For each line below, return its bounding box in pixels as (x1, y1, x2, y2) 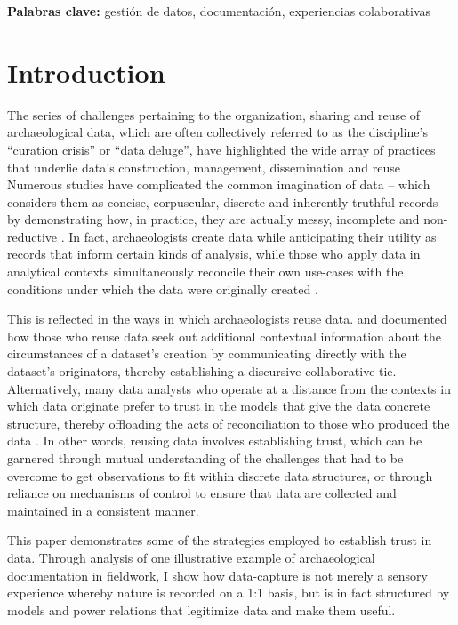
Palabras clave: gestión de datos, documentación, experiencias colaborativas (7, 2, 431, 20)
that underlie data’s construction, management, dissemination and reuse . (7, 157, 408, 176)
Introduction (7, 53, 165, 90)
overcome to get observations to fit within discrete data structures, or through (7, 466, 433, 485)
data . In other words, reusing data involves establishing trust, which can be (7, 431, 422, 450)
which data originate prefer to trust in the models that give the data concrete (7, 397, 430, 415)
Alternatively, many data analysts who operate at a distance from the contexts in (7, 379, 451, 397)
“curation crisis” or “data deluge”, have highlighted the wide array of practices (7, 140, 436, 158)
